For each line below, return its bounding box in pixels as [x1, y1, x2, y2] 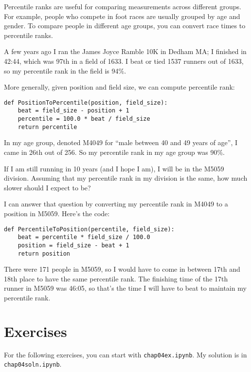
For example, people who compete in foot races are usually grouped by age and [4, 11, 240, 21]
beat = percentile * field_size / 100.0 [18, 234, 150, 241]
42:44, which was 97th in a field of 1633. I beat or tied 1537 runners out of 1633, [4, 56, 244, 66]
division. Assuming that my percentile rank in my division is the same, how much [4, 173, 248, 183]
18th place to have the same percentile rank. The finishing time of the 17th [4, 273, 228, 283]
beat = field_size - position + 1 [18, 107, 129, 114]
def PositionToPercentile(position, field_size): [4, 99, 168, 106]
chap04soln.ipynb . [4, 359, 62, 369]
